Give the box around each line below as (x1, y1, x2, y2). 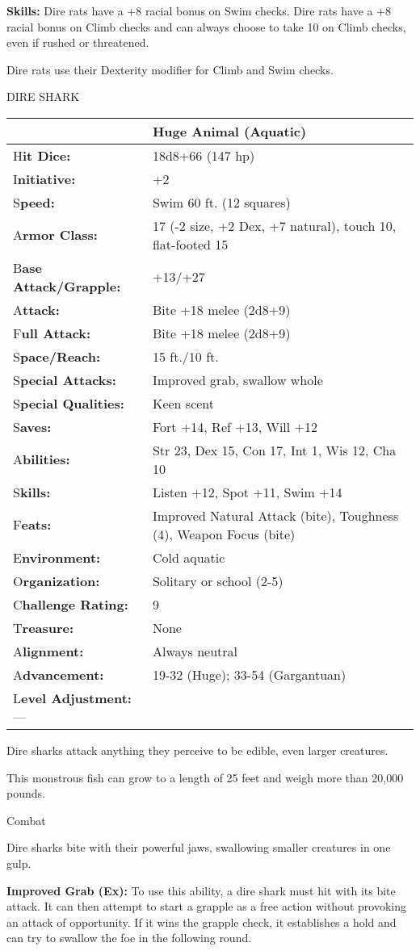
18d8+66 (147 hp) (152, 145, 255, 165)
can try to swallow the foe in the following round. (6, 929, 252, 946)
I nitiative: (13, 169, 76, 188)
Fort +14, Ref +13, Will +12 (152, 417, 318, 436)
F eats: (13, 515, 52, 534)
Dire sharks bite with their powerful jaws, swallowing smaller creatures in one (6, 839, 391, 856)
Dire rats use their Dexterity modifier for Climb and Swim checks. (6, 61, 334, 78)
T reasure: (13, 618, 74, 637)
